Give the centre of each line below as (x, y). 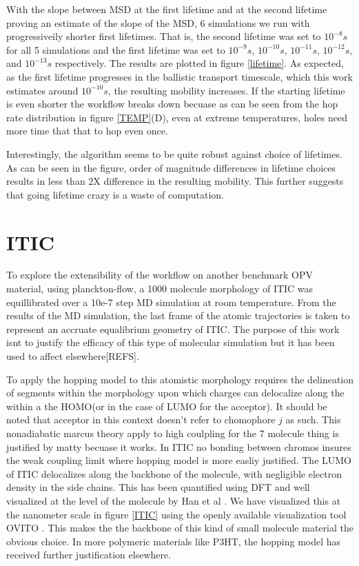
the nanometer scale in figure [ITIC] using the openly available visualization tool (176, 514)
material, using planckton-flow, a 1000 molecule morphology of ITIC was (160, 289)
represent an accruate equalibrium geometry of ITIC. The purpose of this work (173, 329)
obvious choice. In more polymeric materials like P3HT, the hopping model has (174, 541)
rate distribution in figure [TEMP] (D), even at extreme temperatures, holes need (177, 117)
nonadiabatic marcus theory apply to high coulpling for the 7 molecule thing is (173, 433)
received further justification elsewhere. (89, 555)
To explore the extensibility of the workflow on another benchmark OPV (160, 275)
